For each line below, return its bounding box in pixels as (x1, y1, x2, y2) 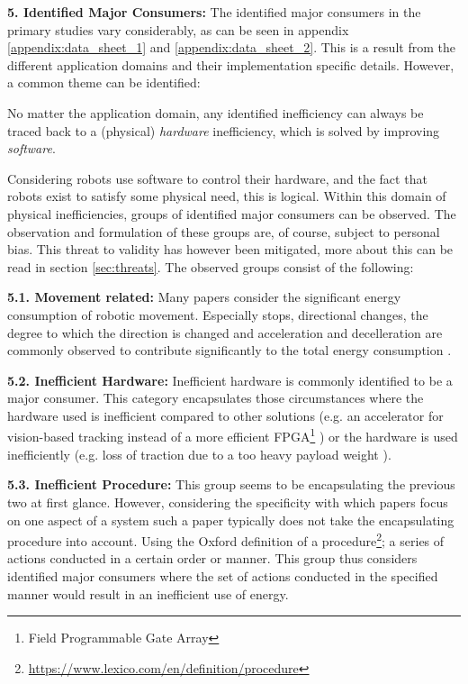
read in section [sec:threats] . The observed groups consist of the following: (7, 257, 414, 276)
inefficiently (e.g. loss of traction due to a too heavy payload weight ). (7, 444, 391, 463)
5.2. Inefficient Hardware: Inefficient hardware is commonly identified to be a (7, 370, 453, 389)
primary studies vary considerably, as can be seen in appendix (7, 20, 349, 39)
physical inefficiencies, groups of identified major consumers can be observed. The (7, 204, 456, 223)
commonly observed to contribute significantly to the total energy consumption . (7, 341, 452, 360)
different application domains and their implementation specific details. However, (7, 55, 454, 74)
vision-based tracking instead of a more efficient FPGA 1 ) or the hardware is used (7, 424, 458, 446)
